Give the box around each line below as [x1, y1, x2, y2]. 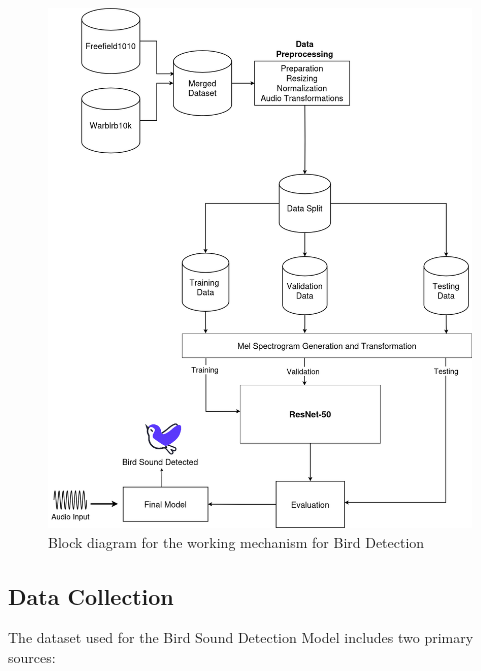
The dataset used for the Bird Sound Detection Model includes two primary [8, 627, 474, 648]
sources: [8, 646, 56, 667]
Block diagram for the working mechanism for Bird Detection [48, 531, 425, 552]
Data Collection [8, 580, 174, 611]
